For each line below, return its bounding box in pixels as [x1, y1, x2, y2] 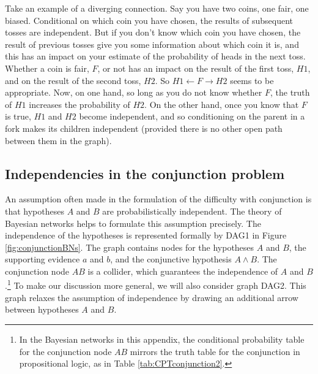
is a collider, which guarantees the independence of [87, 264, 278, 277]
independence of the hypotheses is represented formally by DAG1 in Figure [5, 229, 287, 242]
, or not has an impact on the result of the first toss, [97, 61, 294, 74]
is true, [5, 110, 31, 123]
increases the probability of [29, 97, 130, 110]
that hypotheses [5, 204, 64, 217]
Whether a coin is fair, [5, 61, 89, 74]
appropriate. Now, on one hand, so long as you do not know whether [5, 86, 262, 99]
